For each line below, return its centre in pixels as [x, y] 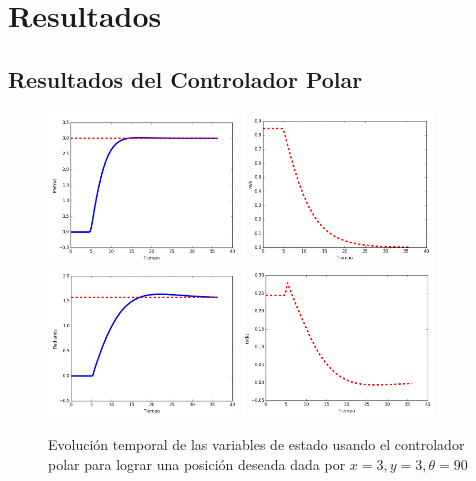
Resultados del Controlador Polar [185, 78]
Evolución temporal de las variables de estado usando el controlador [256, 443]
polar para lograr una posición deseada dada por [197, 463]
